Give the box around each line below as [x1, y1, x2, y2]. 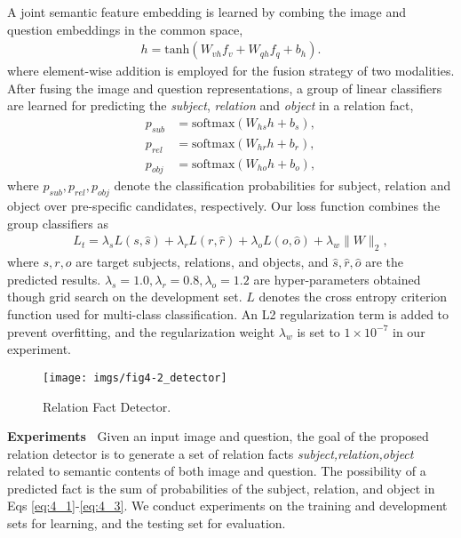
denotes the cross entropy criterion [258, 287, 448, 306]
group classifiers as [7, 213, 108, 232]
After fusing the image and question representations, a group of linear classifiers [7, 78, 442, 97]
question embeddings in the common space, [7, 20, 243, 38]
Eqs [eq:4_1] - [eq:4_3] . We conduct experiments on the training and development [7, 496, 448, 515]
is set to [297, 322, 340, 341]
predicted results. [7, 269, 101, 288]
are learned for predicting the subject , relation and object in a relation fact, [7, 96, 414, 115]
